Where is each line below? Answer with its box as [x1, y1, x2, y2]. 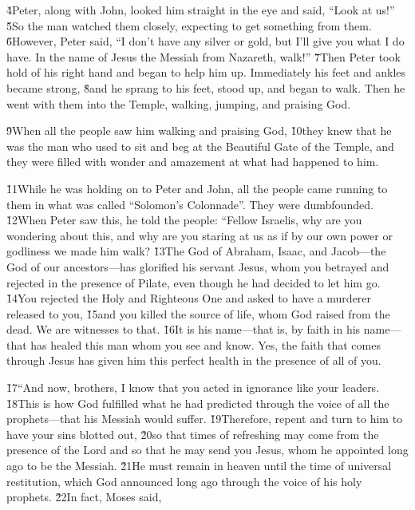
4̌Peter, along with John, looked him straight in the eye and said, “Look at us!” [6, 2, 395, 18]
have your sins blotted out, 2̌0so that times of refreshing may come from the [6, 425, 379, 442]
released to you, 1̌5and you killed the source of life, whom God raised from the [6, 305, 390, 322]
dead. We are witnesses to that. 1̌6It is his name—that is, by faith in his [6, 321, 361, 338]
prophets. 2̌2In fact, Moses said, [6, 488, 162, 505]
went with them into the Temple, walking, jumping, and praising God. [6, 95, 351, 112]
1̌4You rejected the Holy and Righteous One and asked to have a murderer [6, 290, 372, 306]
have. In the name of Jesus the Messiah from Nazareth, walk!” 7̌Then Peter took [6, 48, 401, 65]
